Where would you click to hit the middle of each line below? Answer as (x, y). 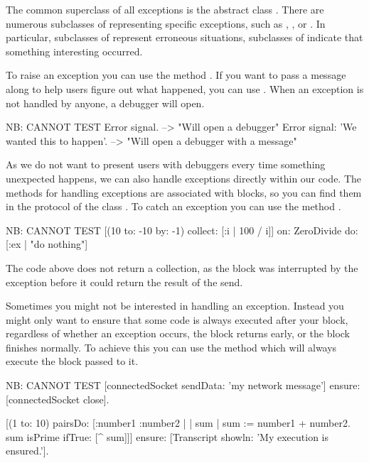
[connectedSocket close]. (58, 399)
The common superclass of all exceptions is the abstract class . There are (165, 9)
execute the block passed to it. (72, 361)
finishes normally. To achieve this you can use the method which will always (171, 347)
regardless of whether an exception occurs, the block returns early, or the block (178, 333)
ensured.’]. (27, 451)
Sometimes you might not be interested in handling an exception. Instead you (175, 306)
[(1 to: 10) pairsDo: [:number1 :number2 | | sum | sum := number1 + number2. (178, 423)
